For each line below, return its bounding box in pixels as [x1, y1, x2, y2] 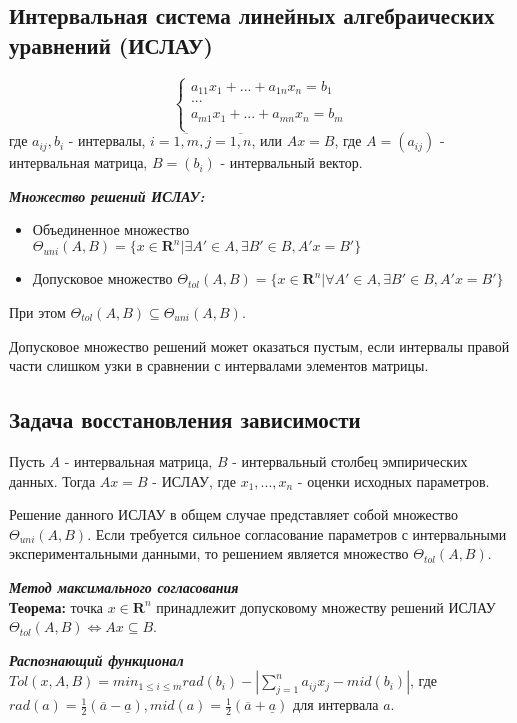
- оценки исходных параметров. [297, 470, 490, 491]
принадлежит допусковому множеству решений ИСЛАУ [156, 596, 496, 617]
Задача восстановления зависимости [9, 404, 361, 435]
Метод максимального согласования [9, 576, 239, 597]
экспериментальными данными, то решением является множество [9, 543, 409, 564]
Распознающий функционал [9, 649, 184, 670]
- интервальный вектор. [220, 152, 363, 173]
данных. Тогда [9, 470, 96, 491]
